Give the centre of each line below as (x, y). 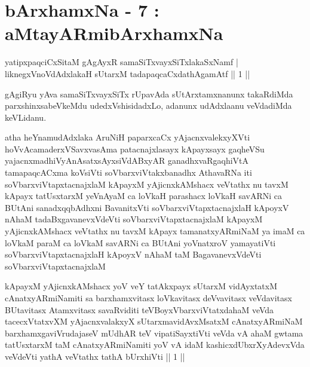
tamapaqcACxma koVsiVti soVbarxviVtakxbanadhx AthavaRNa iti (128, 172)
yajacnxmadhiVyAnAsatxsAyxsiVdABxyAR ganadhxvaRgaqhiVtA (127, 160)
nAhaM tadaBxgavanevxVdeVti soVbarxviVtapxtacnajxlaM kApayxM (134, 219)
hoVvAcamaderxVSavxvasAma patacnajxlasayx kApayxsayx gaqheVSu (135, 149)
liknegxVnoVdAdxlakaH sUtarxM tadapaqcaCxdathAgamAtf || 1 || (128, 73)
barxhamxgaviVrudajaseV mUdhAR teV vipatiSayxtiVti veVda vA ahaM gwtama (154, 333)
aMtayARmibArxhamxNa (114, 33)
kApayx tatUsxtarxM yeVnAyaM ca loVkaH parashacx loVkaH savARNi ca (144, 196)
